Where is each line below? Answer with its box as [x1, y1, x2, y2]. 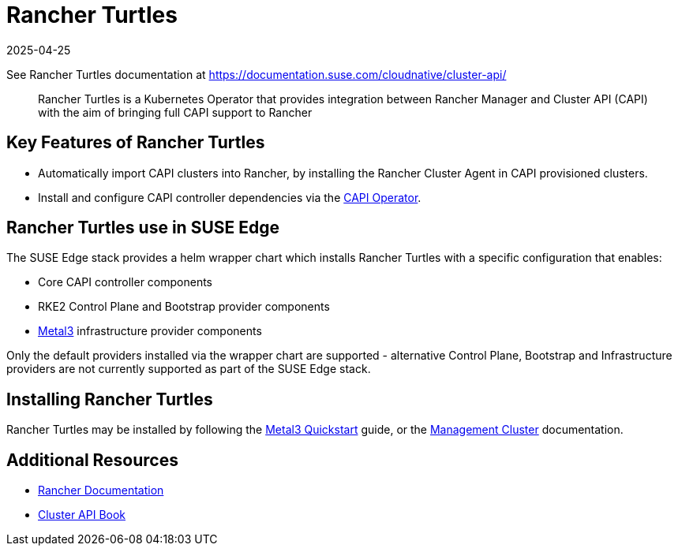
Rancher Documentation [38, 483, 164, 498]
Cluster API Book [38, 508, 126, 522]
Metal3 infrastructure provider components [38, 324, 262, 338]
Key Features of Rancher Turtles [6, 132, 265, 153]
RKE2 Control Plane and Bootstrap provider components [38, 300, 330, 314]
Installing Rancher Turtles [6, 389, 213, 409]
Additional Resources [6, 449, 178, 470]
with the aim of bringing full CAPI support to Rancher [38, 105, 313, 119]
